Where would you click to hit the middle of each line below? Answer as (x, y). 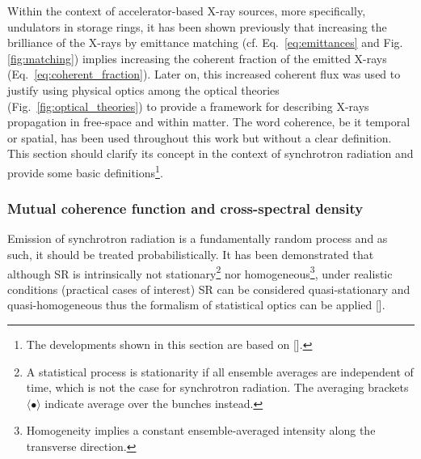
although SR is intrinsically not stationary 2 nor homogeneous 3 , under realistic (200, 272)
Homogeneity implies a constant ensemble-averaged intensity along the (201, 430)
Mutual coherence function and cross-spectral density (185, 208)
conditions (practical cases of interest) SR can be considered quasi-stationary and (209, 289)
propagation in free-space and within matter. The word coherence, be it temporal (209, 122)
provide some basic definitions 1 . (85, 171)
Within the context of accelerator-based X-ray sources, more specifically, (187, 11)
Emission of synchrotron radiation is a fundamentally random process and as (198, 238)
